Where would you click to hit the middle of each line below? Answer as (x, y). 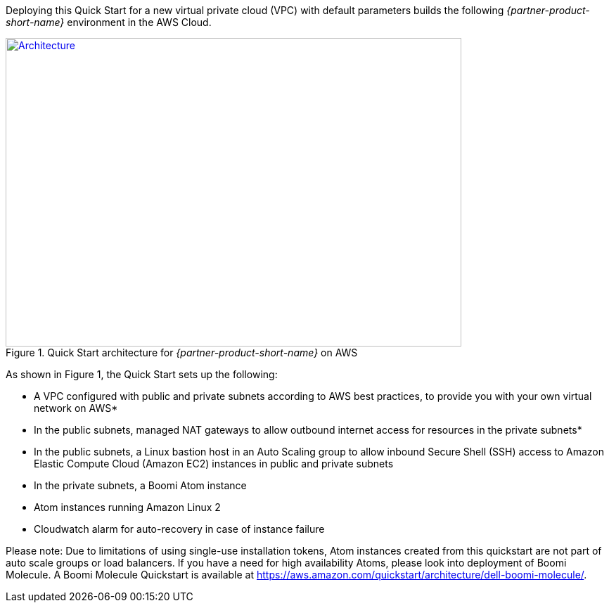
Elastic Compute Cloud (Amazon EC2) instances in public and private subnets (214, 464)
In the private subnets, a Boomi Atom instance (140, 485)
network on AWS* (76, 408)
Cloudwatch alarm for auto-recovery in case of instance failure (179, 529)
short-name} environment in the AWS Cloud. (109, 22)
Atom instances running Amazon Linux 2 (127, 507)
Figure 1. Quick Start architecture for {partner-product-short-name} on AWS (182, 352)
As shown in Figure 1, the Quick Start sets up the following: (142, 374)
